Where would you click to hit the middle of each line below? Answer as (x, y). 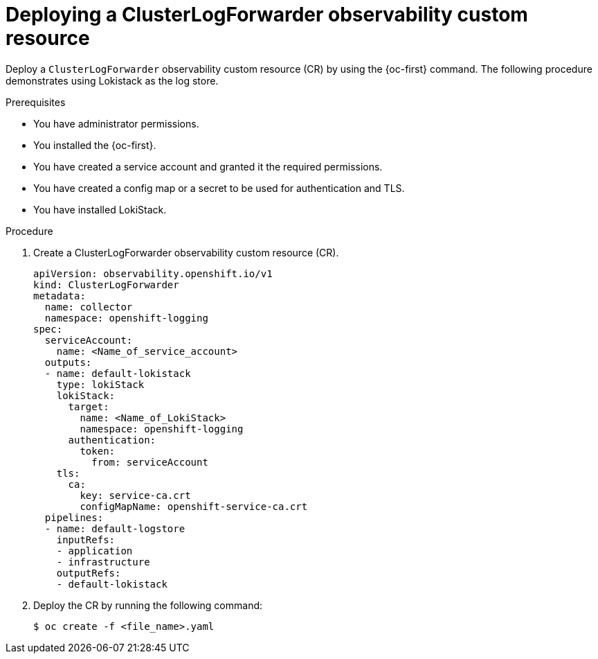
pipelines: (74, 517)
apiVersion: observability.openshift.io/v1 (153, 273)
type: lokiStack (100, 384)
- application (94, 551)
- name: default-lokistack (118, 373)
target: (89, 406)
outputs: (68, 362)
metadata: (60, 296)
